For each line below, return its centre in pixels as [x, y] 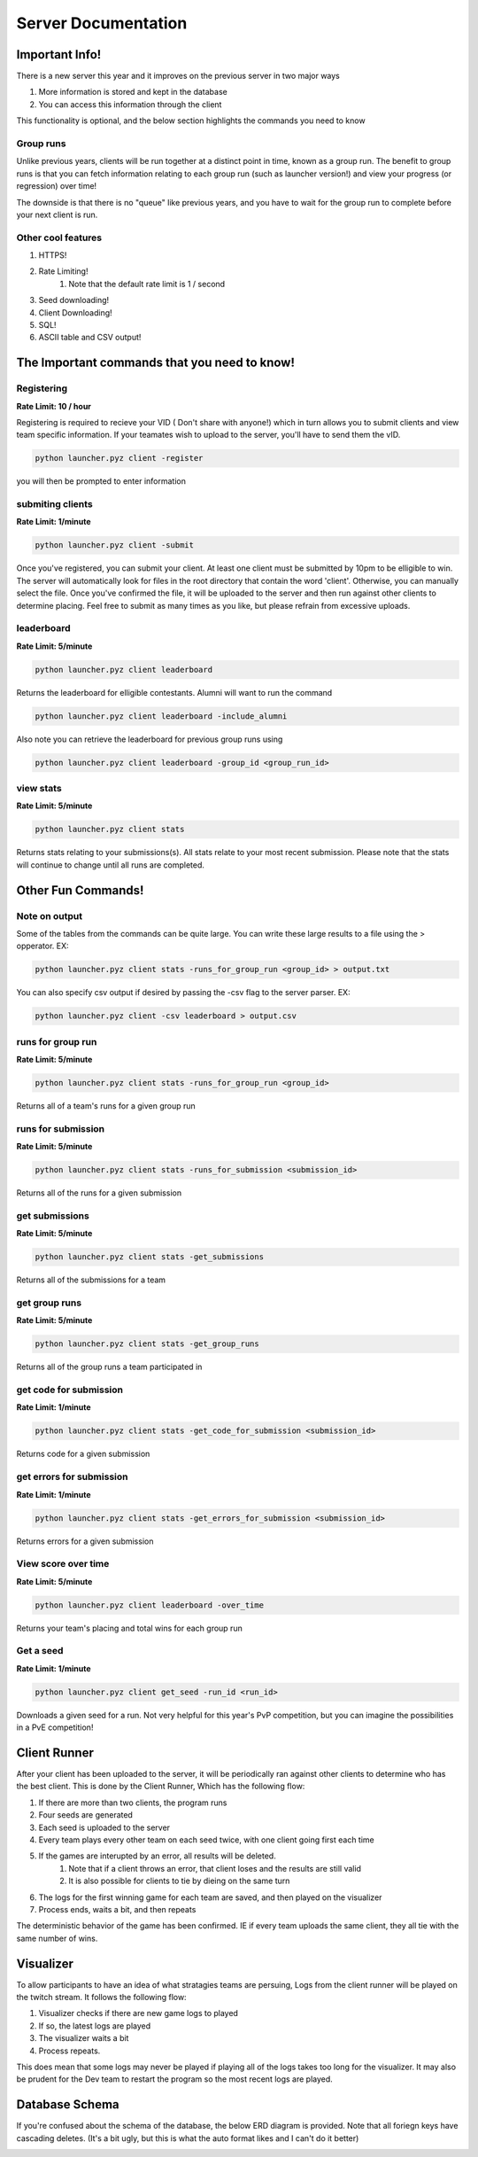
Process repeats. [69, 2051]
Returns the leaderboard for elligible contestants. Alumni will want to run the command [174, 692]
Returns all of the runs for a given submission [99, 1193]
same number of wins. [57, 1938]
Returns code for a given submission [83, 1454]
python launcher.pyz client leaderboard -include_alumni [161, 716]
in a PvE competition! [55, 1727]
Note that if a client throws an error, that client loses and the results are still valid [215, 1868]
